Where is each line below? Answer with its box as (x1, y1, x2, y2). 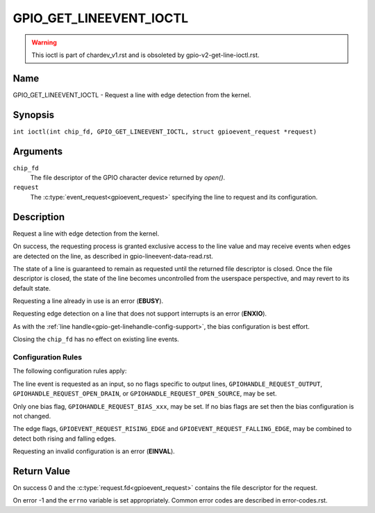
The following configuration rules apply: (12, 367, 127, 375)
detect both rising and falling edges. (12, 434, 117, 443)
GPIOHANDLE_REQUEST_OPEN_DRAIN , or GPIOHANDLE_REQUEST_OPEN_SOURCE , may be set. (12, 389, 277, 398)
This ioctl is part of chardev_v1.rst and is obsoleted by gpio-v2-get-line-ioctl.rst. (31, 51, 260, 59)
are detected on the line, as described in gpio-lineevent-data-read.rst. (12, 252, 213, 260)
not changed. (12, 412, 51, 420)
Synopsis (12, 108, 55, 121)
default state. (12, 284, 51, 292)
